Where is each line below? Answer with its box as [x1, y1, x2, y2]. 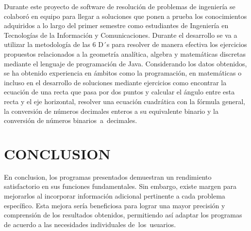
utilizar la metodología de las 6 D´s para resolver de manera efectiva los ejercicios [4, 39, 247, 49]
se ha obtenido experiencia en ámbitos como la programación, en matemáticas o [4, 68, 242, 78]
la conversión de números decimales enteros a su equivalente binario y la [4, 106, 218, 116]
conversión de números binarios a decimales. [4, 115, 137, 125]
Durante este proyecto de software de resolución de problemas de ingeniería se [4, 1, 235, 11]
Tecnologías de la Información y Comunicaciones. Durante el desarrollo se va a [4, 30, 237, 40]
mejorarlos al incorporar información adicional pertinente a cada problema [4, 191, 225, 201]
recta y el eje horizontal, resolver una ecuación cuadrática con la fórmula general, [4, 96, 245, 106]
